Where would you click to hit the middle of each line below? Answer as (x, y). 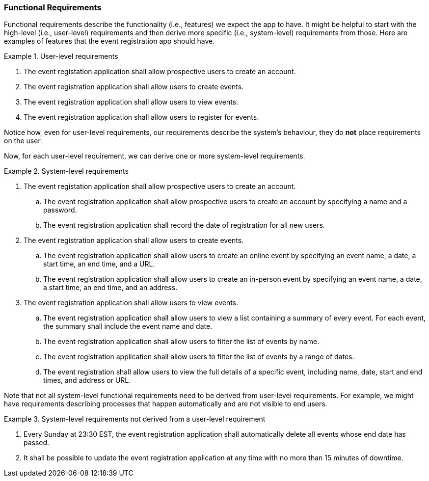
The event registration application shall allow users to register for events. (141, 117)
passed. (37, 443)
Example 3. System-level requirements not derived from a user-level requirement (135, 419)
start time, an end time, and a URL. (99, 264)
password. (60, 210)
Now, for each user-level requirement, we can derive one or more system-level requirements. (155, 156)
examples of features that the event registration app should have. (109, 41)
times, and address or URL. (87, 380)
